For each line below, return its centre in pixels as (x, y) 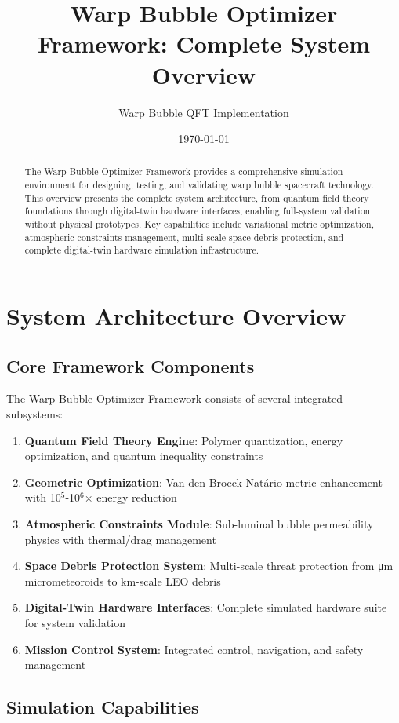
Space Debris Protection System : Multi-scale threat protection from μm (209, 566)
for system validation (75, 623)
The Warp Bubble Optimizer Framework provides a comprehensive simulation (184, 172)
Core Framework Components (131, 365)
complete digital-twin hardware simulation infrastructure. (142, 250)
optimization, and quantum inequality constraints (144, 456)
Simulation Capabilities (103, 707)
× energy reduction (131, 497)
